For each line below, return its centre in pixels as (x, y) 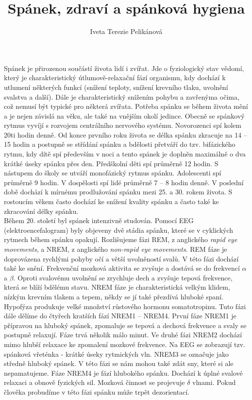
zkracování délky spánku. (41, 211)
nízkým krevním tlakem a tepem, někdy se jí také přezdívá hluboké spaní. (114, 296)
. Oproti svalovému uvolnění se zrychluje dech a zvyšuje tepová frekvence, (123, 277)
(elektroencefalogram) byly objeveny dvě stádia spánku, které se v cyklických (119, 230)
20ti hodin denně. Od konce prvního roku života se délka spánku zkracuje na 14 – (126, 134)
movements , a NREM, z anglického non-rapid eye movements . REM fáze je (116, 249)
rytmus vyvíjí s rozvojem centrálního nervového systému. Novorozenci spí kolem (123, 125)
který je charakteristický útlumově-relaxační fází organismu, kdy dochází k (115, 78)
